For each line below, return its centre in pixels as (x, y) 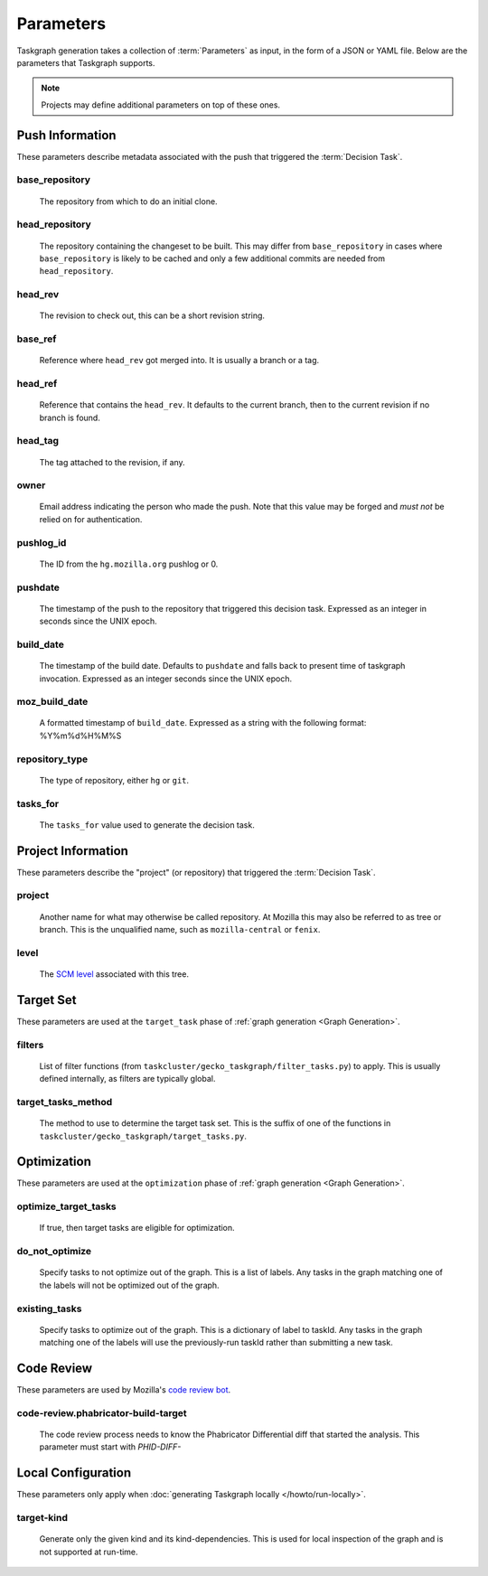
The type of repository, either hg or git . (114, 780)
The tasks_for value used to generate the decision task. (147, 825)
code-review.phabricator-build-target (102, 1412)
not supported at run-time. (89, 1552)
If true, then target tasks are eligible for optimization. (137, 1228)
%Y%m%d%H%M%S (80, 736)
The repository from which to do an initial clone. (128, 201)
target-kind (42, 1518)
